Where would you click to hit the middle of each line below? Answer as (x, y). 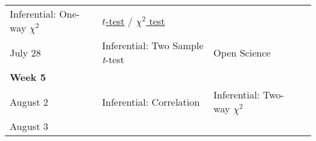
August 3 (29, 126)
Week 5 (28, 77)
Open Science (242, 52)
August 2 (29, 101)
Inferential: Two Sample (153, 45)
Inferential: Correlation (151, 101)
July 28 (26, 52)
